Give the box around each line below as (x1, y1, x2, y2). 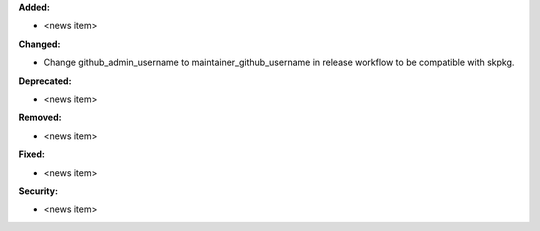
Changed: (18, 38, 61, 50)
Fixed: (18, 148, 45, 160)
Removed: (18, 111, 62, 124)
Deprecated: (18, 75, 72, 87)
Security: (18, 185, 59, 197)
